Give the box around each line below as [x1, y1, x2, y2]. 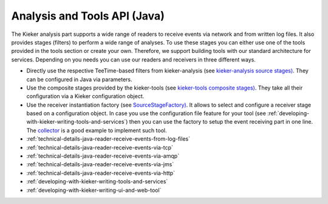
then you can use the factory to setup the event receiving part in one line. [129, 118, 313, 125]
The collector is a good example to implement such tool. [26, 127, 167, 134]
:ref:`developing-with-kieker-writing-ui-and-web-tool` [26, 186, 162, 194]
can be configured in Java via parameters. [26, 76, 133, 83]
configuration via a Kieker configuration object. [26, 93, 145, 100]
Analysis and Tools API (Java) [11, 9, 165, 23]
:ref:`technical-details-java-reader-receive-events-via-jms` [26, 161, 174, 168]
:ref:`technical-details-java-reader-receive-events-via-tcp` [26, 144, 173, 151]
